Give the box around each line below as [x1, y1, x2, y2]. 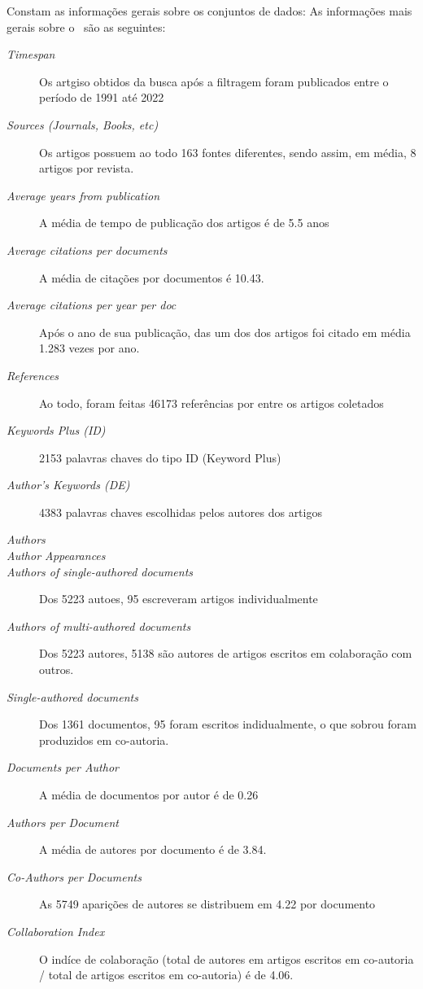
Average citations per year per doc [7, 296, 177, 313]
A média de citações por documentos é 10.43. [39, 269, 264, 286]
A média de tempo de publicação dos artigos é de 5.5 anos [39, 214, 329, 231]
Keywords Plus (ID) [7, 422, 106, 439]
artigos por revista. [39, 160, 134, 177]
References [7, 366, 59, 383]
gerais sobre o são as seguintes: [7, 18, 166, 35]
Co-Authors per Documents [7, 868, 142, 885]
